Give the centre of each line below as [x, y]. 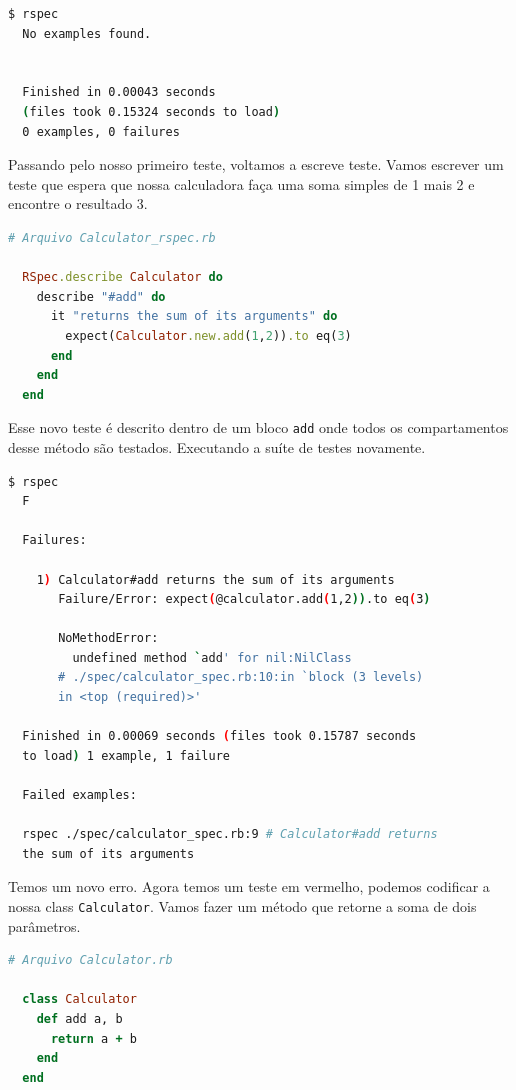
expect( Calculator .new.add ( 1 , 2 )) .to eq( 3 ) [208, 335]
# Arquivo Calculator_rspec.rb [112, 237]
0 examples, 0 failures [101, 131]
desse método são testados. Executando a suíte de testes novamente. [217, 446]
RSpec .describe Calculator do [122, 277]
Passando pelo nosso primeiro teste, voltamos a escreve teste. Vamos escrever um [256, 164]
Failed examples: [79, 795]
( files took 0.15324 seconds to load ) [151, 111]
